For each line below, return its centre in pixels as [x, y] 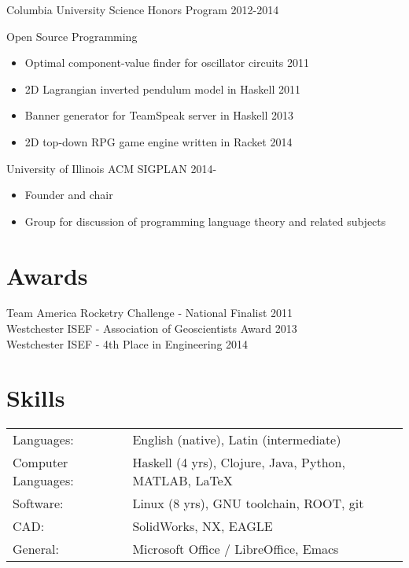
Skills [36, 398]
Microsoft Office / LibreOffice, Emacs [236, 549]
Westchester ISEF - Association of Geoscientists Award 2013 [152, 328]
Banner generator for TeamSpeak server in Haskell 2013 [159, 115]
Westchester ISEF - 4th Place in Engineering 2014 [127, 343]
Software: [38, 503]
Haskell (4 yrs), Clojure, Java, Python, [239, 463]
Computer [41, 463]
